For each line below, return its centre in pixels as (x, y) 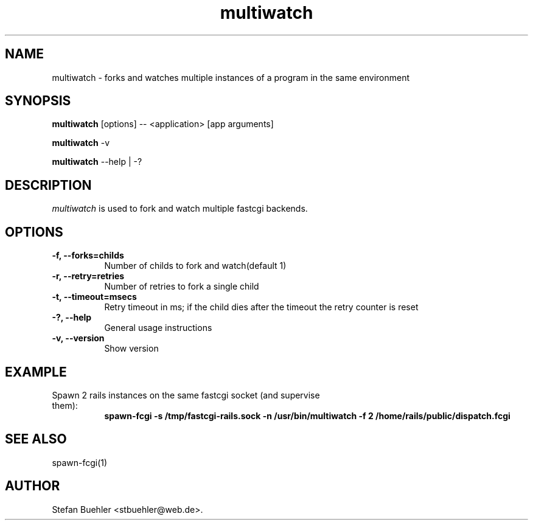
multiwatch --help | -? (97, 162)
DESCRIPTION (48, 185)
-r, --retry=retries (88, 276)
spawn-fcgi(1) (80, 462)
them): (65, 405)
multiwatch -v (81, 143)
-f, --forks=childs (88, 256)
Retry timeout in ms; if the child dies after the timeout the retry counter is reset (261, 307)
